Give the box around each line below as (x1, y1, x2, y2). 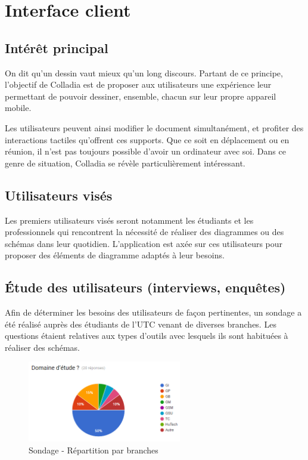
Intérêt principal (5, 38, 108, 57)
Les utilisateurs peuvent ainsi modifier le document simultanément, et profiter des (5, 121, 304, 134)
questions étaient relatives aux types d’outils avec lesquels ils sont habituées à (5, 329, 288, 342)
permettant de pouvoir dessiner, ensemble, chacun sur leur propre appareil (5, 89, 276, 102)
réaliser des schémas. (5, 341, 80, 353)
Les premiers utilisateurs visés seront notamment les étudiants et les (5, 214, 254, 226)
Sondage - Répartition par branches (29, 443, 158, 456)
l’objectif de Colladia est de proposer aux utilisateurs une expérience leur (5, 78, 272, 91)
